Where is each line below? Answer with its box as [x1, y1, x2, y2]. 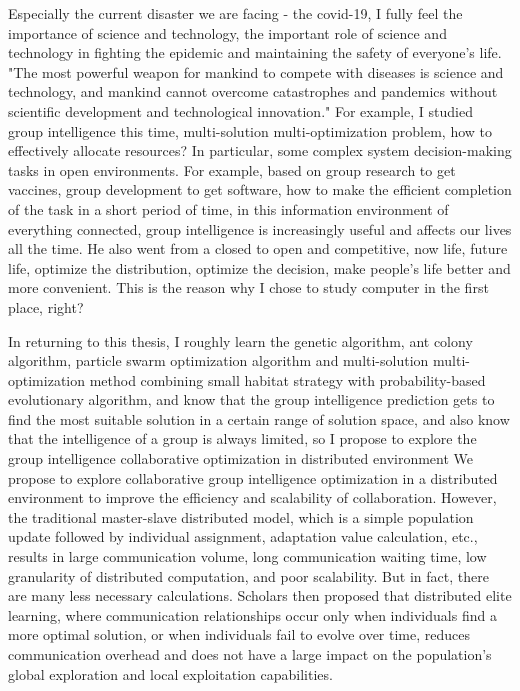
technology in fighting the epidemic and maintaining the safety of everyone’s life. [8, 42, 502, 63]
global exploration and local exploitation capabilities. [8, 663, 333, 684]
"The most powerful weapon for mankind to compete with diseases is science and [8, 61, 504, 82]
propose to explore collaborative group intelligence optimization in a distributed [8, 467, 498, 488]
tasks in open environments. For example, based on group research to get [8, 159, 456, 180]
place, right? [8, 296, 84, 317]
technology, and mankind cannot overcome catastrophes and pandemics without [8, 81, 498, 102]
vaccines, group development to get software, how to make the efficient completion [8, 179, 512, 200]
